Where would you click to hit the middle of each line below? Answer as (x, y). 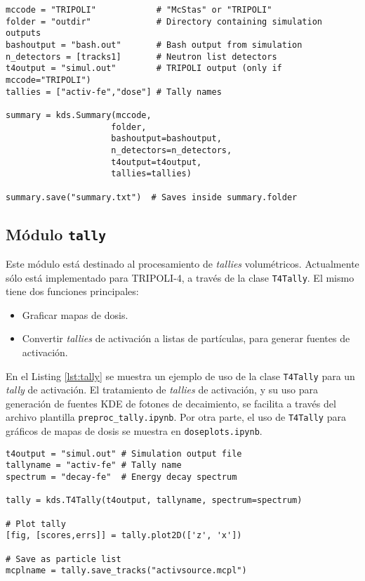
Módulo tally (56, 234)
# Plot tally (36, 524)
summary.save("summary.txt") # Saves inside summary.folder (152, 197)
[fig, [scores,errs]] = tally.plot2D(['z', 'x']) (124, 536)
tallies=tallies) (151, 174)
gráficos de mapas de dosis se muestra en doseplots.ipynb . (134, 431)
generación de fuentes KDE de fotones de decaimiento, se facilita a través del (171, 403)
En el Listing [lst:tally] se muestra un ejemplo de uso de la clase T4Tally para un (180, 376)
